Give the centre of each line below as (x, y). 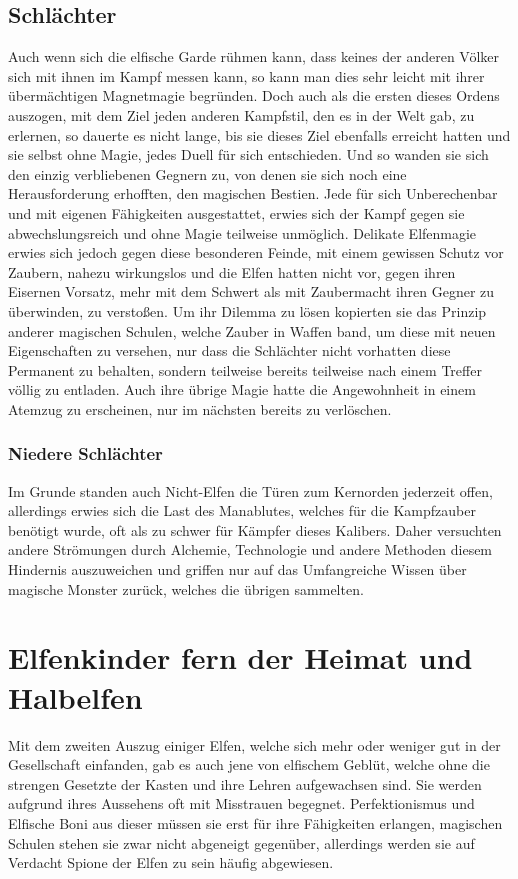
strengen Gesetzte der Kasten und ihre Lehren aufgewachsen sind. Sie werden (245, 783)
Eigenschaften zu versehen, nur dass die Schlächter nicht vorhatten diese (229, 350)
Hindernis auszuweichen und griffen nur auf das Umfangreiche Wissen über (237, 569)
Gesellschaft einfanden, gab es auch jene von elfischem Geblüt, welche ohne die (249, 764)
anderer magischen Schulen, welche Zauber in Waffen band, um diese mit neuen (252, 330)
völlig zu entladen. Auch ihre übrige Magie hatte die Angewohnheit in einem (242, 389)
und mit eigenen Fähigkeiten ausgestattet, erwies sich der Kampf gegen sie (236, 212)
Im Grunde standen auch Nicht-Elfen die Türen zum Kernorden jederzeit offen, (250, 490)
